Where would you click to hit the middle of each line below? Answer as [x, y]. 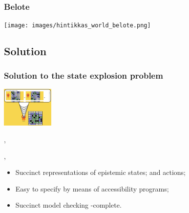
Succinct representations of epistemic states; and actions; [100, 172]
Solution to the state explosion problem [84, 75]
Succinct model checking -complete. [68, 205]
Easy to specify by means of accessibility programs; [92, 188]
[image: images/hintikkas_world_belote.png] [77, 26]
